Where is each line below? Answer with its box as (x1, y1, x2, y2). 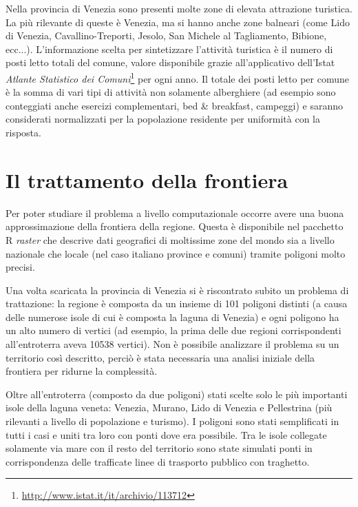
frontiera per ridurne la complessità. (6, 364, 158, 378)
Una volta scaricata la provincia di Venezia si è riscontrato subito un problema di (6, 282, 349, 297)
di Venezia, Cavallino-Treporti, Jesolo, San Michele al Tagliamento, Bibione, (6, 28, 327, 43)
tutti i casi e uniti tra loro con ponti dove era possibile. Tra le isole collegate (6, 427, 327, 442)
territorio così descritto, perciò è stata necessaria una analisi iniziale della (6, 350, 315, 364)
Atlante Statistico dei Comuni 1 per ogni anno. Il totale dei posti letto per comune (6, 69, 349, 85)
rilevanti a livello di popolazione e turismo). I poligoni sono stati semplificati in (6, 414, 339, 428)
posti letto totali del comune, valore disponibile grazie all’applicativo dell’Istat (6, 55, 335, 70)
